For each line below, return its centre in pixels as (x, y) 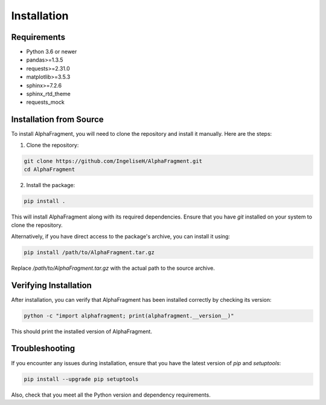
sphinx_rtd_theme (48, 94)
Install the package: (51, 185)
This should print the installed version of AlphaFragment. (81, 331)
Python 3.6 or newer (52, 52)
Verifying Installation (51, 285)
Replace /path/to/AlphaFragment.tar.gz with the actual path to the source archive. (113, 268)
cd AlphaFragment (50, 170)
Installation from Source (57, 120)
